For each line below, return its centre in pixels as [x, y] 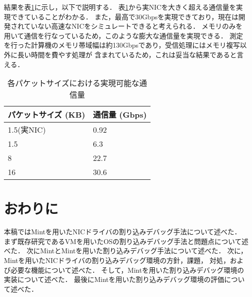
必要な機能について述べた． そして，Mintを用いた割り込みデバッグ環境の [127, 270]
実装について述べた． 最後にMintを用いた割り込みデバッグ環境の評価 [114, 279]
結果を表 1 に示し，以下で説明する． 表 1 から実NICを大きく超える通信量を [120, 7]
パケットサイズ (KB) [47, 115]
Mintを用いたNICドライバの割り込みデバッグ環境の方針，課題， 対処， [117, 260]
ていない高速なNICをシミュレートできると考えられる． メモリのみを [133, 26]
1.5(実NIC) [27, 130]
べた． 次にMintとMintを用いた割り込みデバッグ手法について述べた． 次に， [126, 251]
